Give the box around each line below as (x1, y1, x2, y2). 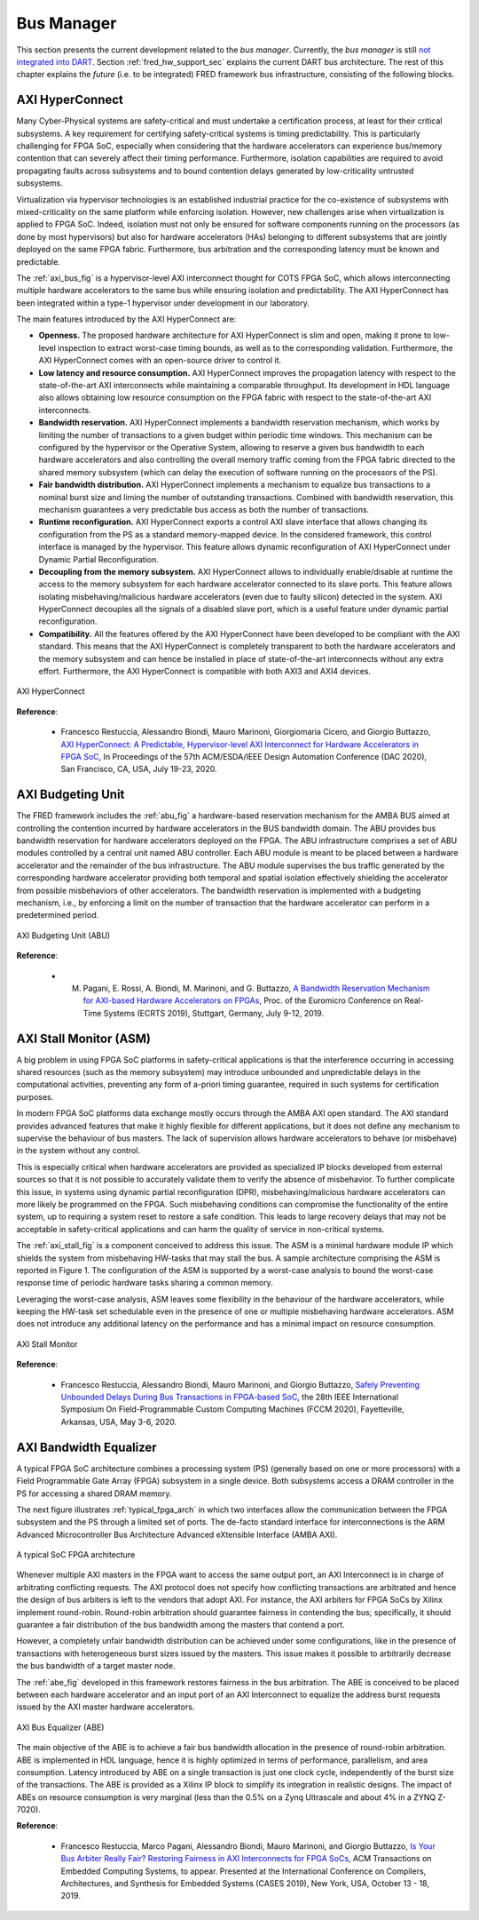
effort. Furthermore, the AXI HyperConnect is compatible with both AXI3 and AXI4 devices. (38, 666, 372, 677)
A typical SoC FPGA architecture (16, 1550, 136, 1560)
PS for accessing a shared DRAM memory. (16, 1488, 172, 1499)
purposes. (16, 1091, 54, 1102)
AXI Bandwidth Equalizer (16, 1439, 157, 1454)
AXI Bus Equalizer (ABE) (16, 1722, 105, 1733)
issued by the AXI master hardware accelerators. (16, 1701, 195, 1712)
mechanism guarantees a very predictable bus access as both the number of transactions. (38, 504, 370, 514)
